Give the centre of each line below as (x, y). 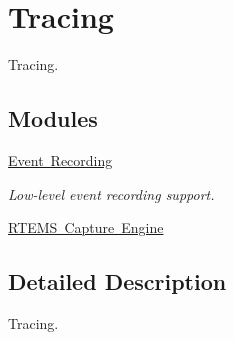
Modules (53, 118)
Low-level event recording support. (111, 193)
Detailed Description (117, 281)
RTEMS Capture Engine (86, 227)
